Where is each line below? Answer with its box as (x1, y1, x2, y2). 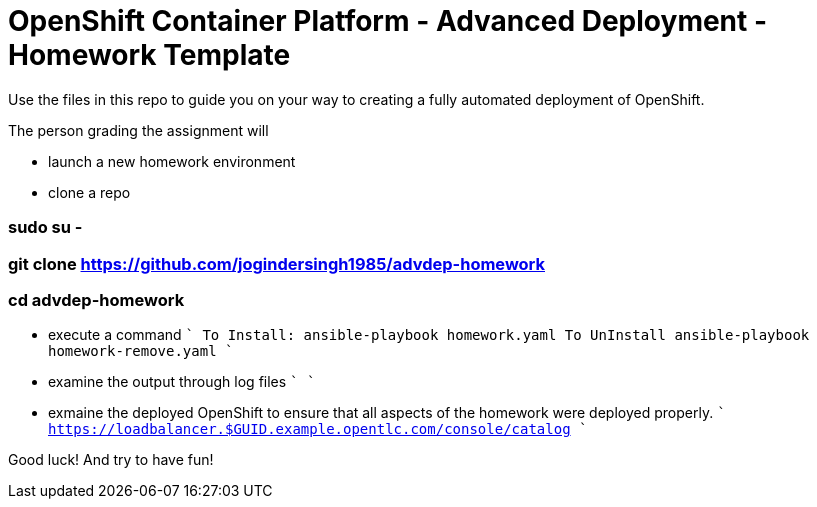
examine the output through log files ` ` (48, 373, 316, 391)
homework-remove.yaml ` (48, 343, 234, 360)
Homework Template (8, 38, 291, 72)
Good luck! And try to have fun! (8, 451, 214, 469)
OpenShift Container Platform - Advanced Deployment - (8, 4, 768, 38)
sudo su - (8, 217, 83, 238)
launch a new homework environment (48, 152, 296, 170)
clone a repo (48, 183, 131, 201)
